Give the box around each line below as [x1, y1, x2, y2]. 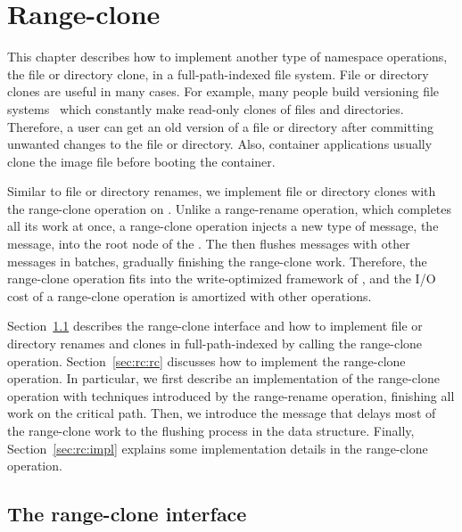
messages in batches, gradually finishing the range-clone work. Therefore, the [7, 251, 427, 270]
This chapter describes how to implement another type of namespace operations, [7, 47, 448, 66]
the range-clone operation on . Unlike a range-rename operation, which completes [7, 199, 452, 217]
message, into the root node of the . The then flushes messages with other [7, 234, 410, 253]
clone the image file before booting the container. [7, 151, 276, 170]
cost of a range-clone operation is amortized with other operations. [7, 286, 372, 305]
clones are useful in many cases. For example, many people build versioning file [7, 82, 440, 101]
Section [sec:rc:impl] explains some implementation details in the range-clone [7, 438, 428, 457]
